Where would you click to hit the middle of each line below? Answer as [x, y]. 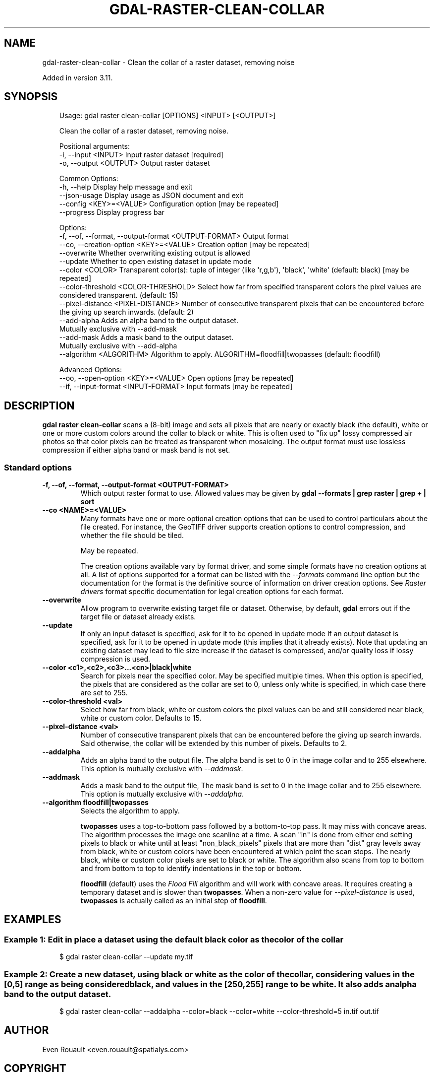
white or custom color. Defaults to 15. [141, 718]
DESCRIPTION [39, 405]
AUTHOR [27, 1030]
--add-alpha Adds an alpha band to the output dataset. [149, 321]
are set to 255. [104, 693]
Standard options [38, 467]
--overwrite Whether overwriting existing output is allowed [155, 253]
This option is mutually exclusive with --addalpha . [162, 794]
